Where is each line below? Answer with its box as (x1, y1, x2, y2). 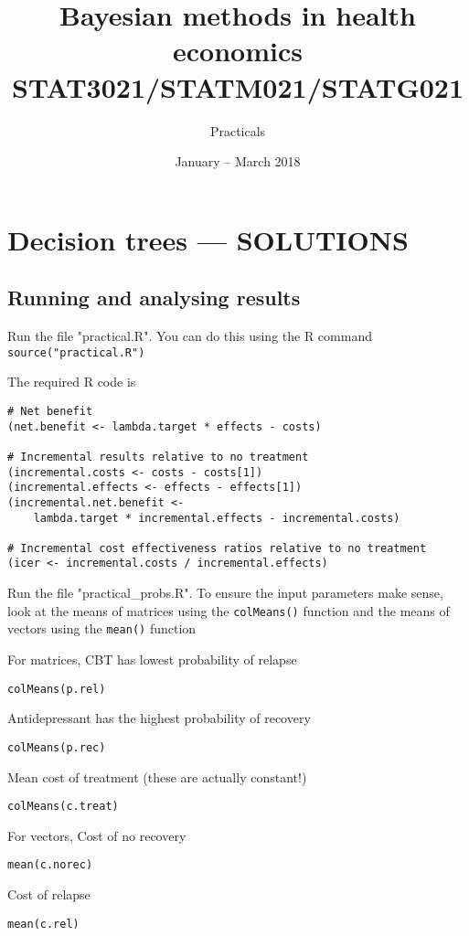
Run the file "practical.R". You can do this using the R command (7, 326, 372, 346)
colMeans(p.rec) (7, 740, 106, 754)
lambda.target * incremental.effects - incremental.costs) (33, 511, 400, 525)
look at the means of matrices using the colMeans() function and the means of (7, 601, 450, 620)
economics (173, 32, 303, 69)
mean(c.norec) (7, 858, 93, 872)
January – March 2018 (175, 152, 301, 171)
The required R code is (7, 372, 136, 391)
